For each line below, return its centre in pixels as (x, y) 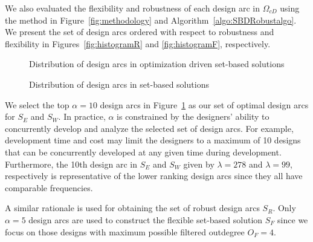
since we (293, 219)
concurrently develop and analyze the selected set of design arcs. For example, (149, 128)
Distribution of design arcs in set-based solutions (119, 84)
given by (199, 164)
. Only (284, 208)
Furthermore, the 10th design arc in (71, 164)
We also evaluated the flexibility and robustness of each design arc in (133, 8)
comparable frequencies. (49, 187)
